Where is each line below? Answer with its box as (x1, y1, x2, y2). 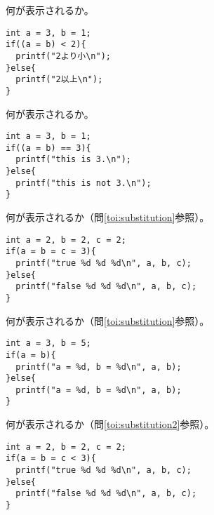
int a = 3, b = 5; (6, 338, 91, 349)
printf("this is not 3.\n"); (15, 178, 152, 188)
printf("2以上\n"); (15, 74, 103, 85)
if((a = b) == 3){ (6, 142, 91, 153)
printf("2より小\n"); (15, 51, 111, 61)
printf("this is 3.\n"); (15, 154, 131, 165)
